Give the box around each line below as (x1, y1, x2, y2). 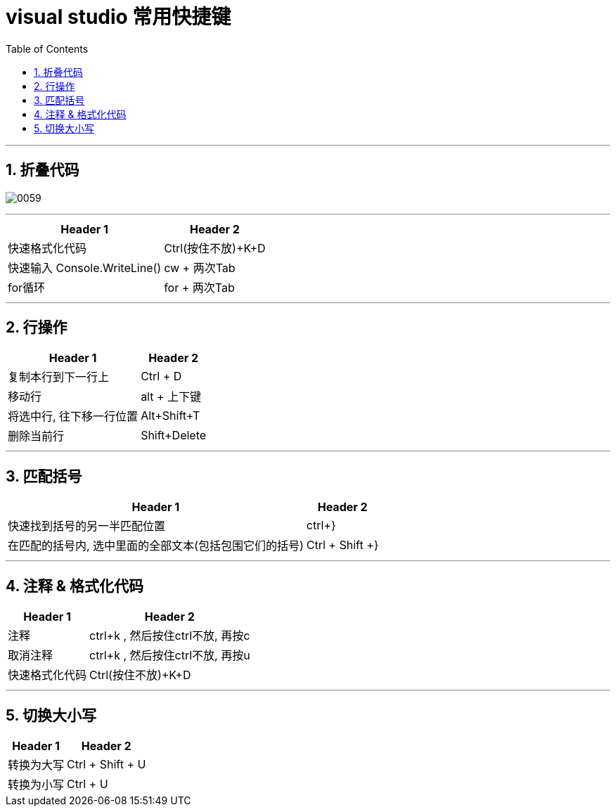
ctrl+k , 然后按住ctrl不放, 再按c (89, 629, 250, 643)
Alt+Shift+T (141, 408, 200, 423)
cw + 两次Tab (164, 260, 236, 275)
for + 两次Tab (164, 280, 235, 295)
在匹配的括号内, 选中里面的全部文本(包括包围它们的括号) (8, 539, 304, 553)
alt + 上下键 (141, 389, 202, 404)
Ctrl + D (141, 369, 182, 384)
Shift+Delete (141, 428, 207, 443)
